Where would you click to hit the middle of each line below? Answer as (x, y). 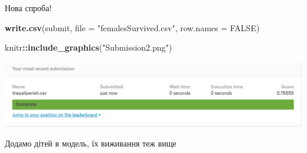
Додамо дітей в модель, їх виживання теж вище (91, 143)
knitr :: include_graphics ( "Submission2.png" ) (89, 47)
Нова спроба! (28, 8)
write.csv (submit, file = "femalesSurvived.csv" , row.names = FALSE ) (132, 27)
